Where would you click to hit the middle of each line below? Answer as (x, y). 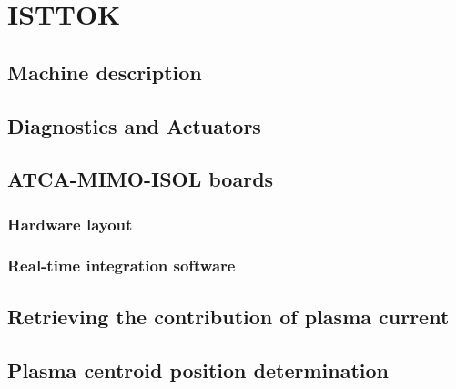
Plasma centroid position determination (198, 369)
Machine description (105, 72)
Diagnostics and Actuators (134, 125)
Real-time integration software (122, 266)
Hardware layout (70, 224)
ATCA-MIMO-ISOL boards (141, 179)
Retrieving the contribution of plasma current (228, 316)
